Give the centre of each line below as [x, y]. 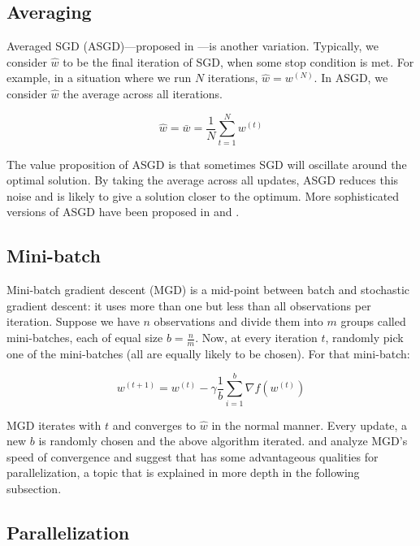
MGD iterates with [54, 425]
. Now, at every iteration [256, 338]
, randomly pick [364, 338]
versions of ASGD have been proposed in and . [123, 212]
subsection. [34, 488]
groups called [373, 321]
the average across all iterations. [143, 93]
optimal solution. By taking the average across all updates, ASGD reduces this [203, 180]
